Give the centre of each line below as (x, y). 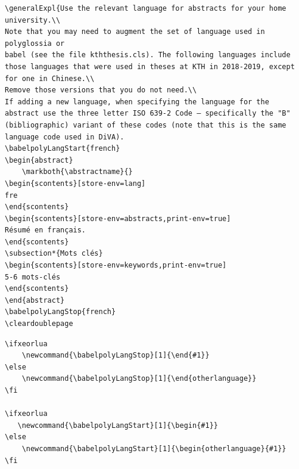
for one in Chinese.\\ (50, 78)
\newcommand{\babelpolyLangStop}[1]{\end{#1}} (116, 355)
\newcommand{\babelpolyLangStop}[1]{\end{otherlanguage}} (139, 379)
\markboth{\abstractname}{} (77, 172)
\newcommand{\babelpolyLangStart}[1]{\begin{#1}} (118, 425)
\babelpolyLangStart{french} (63, 149)
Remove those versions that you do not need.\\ (101, 90)
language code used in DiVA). (65, 137)
